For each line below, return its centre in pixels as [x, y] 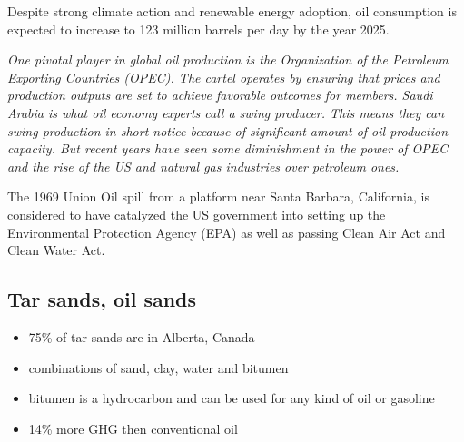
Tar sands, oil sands [102, 299]
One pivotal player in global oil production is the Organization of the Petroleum [228, 59]
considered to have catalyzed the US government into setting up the [197, 214]
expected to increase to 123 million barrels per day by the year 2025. [198, 29]
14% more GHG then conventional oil [133, 428]
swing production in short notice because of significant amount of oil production [228, 130]
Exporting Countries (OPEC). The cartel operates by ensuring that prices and [224, 77]
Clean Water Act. [56, 250]
